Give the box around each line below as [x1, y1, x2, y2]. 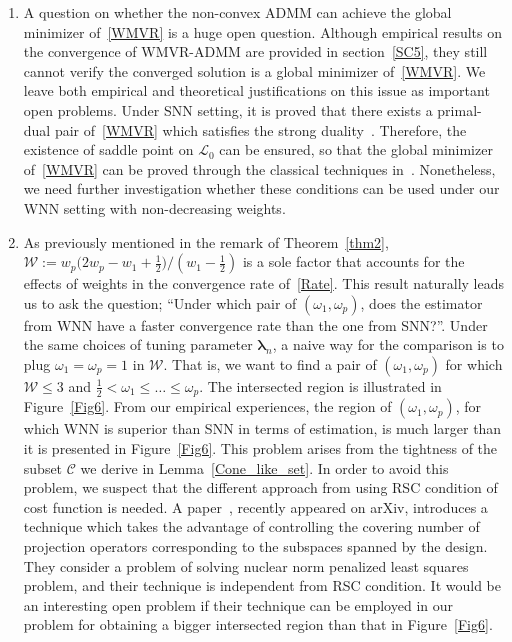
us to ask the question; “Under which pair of [23, 292, 297, 313]
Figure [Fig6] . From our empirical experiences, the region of [23, 396, 392, 417]
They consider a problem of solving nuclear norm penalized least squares [23, 555, 469, 576]
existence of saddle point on [23, 139, 194, 160]
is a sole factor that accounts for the [242, 251, 465, 272]
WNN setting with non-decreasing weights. [23, 197, 286, 218]
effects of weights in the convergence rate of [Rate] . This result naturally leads [23, 273, 504, 294]
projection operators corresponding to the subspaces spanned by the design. [23, 535, 488, 556]
